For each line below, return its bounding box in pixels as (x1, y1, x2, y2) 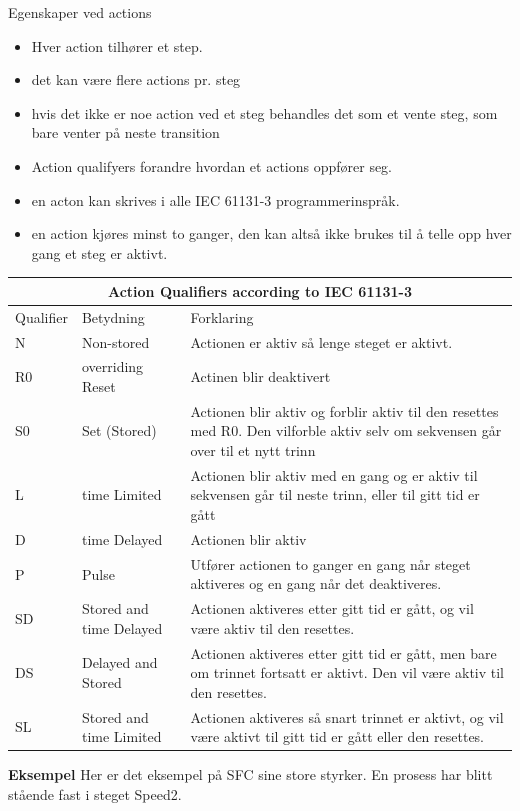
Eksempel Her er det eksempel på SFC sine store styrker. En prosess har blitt (8, 764, 493, 785)
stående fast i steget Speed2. (8, 783, 182, 804)
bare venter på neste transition (31, 122, 220, 143)
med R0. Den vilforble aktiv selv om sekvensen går (190, 420, 502, 441)
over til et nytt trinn (190, 440, 316, 460)
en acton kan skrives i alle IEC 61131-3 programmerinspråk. (31, 189, 400, 210)
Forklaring (190, 306, 254, 327)
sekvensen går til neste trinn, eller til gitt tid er (190, 484, 480, 505)
